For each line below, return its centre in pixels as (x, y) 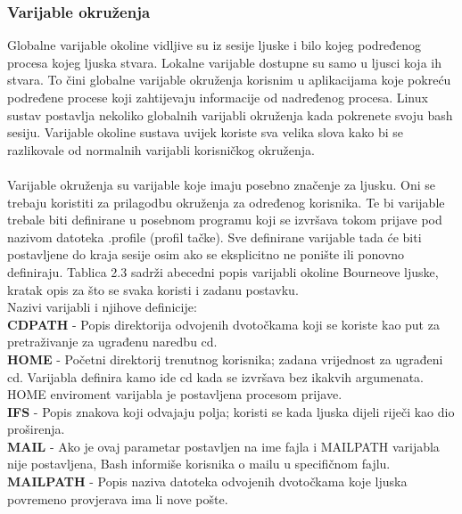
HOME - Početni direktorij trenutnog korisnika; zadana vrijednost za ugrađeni (225, 359)
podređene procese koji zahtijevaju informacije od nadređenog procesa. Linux (218, 97)
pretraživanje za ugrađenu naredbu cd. (112, 342)
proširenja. (36, 429)
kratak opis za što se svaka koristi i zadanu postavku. (153, 289)
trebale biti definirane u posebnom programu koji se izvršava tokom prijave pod (225, 220)
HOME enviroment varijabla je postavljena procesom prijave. (175, 394)
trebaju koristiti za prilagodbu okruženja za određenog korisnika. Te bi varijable (226, 202)
